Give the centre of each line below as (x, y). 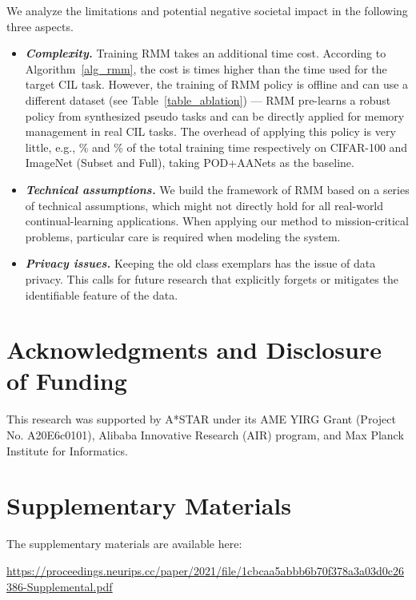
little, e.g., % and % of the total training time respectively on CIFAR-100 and (216, 147)
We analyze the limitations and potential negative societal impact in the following (207, 10)
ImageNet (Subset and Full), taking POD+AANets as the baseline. (190, 163)
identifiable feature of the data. (102, 294)
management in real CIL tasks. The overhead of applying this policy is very (210, 131)
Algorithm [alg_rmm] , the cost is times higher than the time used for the (206, 68)
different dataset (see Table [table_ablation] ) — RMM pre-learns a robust (208, 99)
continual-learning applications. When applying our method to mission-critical (217, 221)
